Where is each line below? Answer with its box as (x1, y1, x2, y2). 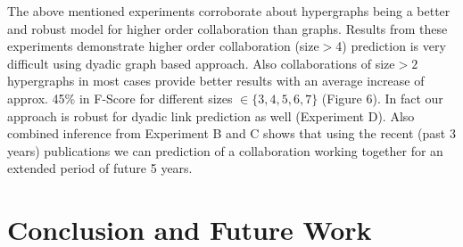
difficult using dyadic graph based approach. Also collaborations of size (7, 54, 395, 72)
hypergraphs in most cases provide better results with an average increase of (7, 71, 425, 90)
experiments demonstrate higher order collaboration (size (7, 37, 319, 55)
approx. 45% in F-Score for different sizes (7, 88, 233, 107)
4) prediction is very (335, 37, 446, 55)
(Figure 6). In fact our (321, 88, 443, 107)
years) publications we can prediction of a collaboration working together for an (7, 141, 443, 160)
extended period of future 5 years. (7, 159, 193, 177)
